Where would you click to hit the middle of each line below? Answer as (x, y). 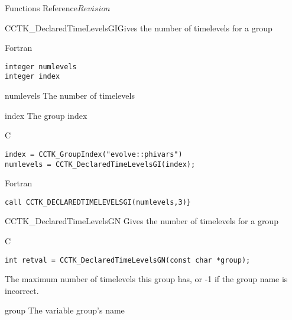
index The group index (46, 115)
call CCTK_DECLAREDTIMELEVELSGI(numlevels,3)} (98, 202)
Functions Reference (41, 8)
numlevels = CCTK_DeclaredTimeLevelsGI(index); (100, 164)
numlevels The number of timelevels (70, 96)
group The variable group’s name (65, 310)
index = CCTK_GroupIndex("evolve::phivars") (94, 154)
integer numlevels (41, 67)
